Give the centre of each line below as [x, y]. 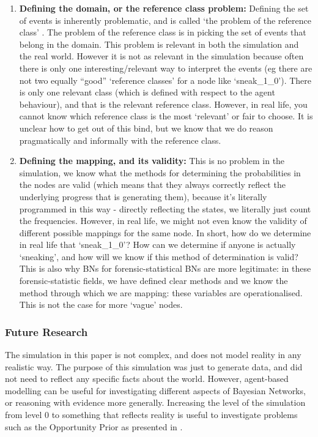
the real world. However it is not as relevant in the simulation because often [161, 56]
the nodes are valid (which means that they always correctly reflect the [152, 185]
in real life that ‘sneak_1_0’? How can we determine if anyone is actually [157, 245]
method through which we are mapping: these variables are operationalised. [161, 292]
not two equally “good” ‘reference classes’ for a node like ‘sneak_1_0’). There [165, 80]
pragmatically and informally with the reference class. [120, 140]
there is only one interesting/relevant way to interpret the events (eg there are [166, 68]
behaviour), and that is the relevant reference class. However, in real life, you [163, 104]
